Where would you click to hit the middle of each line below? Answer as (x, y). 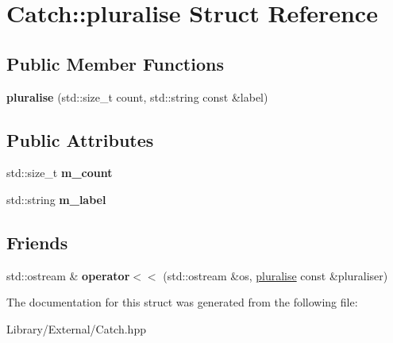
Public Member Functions (115, 63)
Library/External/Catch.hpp (76, 328)
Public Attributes (80, 139)
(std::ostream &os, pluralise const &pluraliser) (275, 275)
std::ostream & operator (68, 275)
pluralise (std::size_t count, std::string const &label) (137, 96)
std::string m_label (56, 199)
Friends (37, 242)
